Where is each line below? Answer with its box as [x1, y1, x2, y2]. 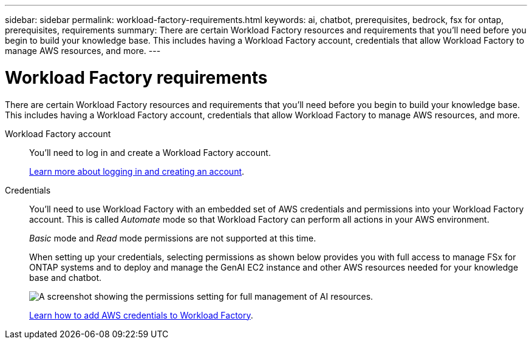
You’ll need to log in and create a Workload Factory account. [29, 147, 271, 158]
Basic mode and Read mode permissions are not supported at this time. [29, 232, 316, 243]
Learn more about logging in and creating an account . [29, 166, 245, 177]
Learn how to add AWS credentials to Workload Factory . [29, 309, 253, 320]
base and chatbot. [29, 272, 101, 283]
